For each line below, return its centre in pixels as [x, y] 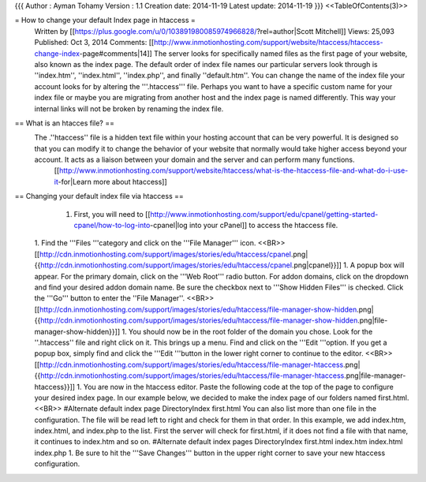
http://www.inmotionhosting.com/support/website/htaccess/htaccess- [269, 43]
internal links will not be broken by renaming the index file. [129, 108]
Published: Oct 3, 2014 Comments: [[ [94, 43]
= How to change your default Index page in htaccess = [105, 21]
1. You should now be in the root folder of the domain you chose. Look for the [247, 331]
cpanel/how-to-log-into [112, 226]
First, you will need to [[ [112, 214]
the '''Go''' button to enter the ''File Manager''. [110, 298]
